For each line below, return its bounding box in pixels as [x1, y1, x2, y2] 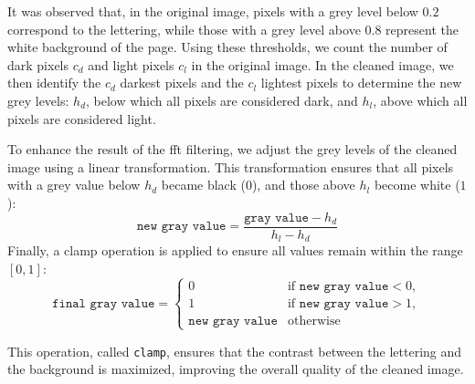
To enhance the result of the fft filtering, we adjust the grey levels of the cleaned [7, 140, 458, 159]
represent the [385, 19, 459, 38]
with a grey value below [7, 175, 141, 194]
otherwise [287, 314, 341, 327]
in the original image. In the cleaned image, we [191, 55, 454, 74]
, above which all [373, 90, 468, 109]
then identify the [7, 73, 101, 92]
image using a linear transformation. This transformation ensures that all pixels [7, 157, 454, 176]
